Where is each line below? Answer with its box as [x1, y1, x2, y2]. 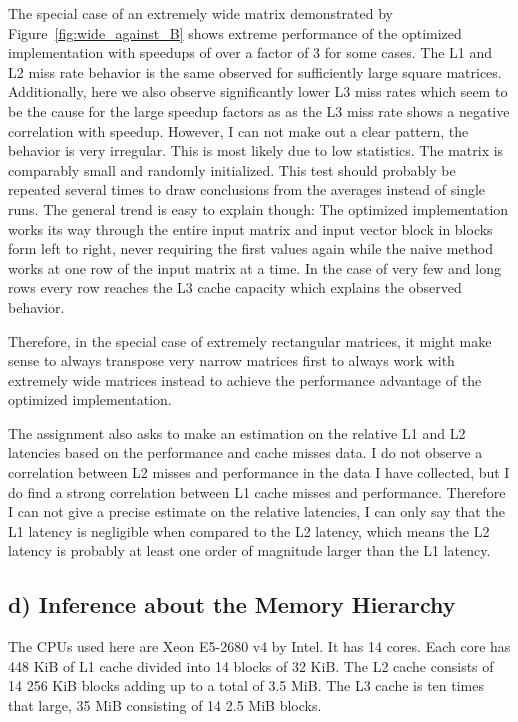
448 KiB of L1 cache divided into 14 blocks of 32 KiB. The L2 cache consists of [8, 655, 494, 676]
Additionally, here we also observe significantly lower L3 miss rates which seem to [8, 81, 508, 102]
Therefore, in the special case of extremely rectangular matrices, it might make [8, 330, 492, 351]
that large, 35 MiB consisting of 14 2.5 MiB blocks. [8, 695, 322, 716]
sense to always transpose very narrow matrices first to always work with [8, 350, 455, 371]
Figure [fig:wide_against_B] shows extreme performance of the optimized [8, 22, 462, 43]
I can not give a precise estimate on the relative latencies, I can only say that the [8, 501, 505, 522]
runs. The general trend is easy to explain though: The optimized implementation [8, 198, 509, 219]
